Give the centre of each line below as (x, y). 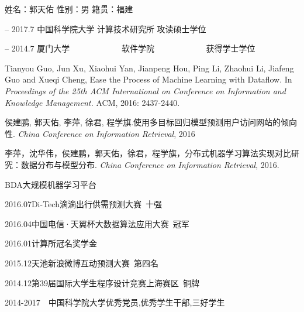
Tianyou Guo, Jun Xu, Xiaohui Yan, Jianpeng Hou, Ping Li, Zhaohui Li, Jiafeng (149, 68)
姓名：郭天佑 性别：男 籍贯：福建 (69, 9)
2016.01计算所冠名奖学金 (51, 243)
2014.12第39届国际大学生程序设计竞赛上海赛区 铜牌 (102, 282)
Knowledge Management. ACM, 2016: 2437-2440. (92, 102)
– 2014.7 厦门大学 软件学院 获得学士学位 (130, 48)
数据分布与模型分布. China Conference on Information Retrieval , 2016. (150, 164)
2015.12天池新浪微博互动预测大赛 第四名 (82, 263)
